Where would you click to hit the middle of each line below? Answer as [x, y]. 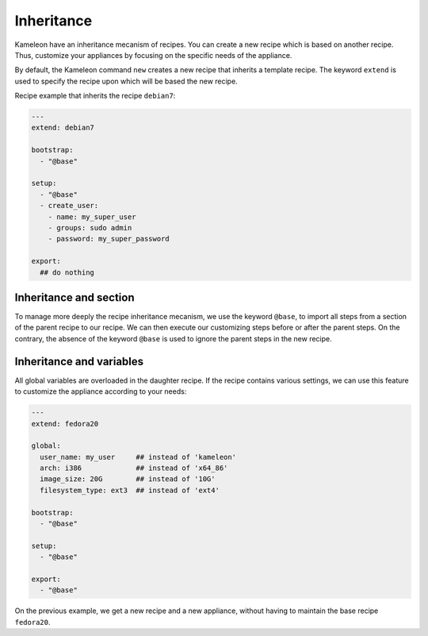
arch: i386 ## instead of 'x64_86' [134, 468]
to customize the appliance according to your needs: [101, 391]
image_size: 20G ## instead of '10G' [128, 479]
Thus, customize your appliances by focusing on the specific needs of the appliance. [153, 55]
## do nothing [67, 272]
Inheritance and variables [79, 361]
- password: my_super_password [109, 239]
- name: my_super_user [92, 217]
